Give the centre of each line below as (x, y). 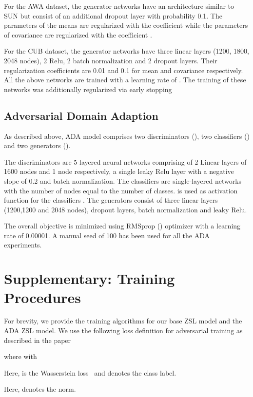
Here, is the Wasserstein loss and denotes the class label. (90, 372)
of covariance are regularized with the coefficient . (78, 34)
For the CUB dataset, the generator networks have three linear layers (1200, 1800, (126, 51)
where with (20, 356)
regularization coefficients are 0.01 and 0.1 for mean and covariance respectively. (124, 70)
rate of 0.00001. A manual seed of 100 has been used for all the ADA (107, 235)
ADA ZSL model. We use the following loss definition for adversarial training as (123, 330)
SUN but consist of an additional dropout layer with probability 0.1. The (113, 15)
